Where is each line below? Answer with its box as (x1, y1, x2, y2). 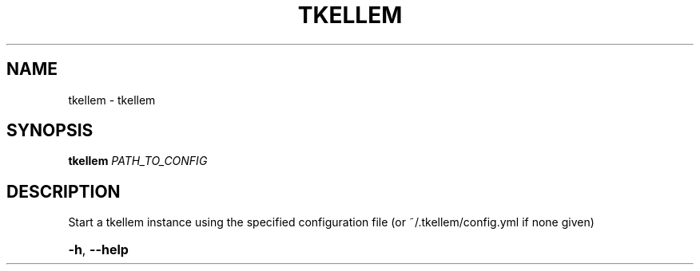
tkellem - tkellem (68, 92, 156, 107)
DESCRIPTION (6, 181, 121, 202)
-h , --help (68, 242, 129, 258)
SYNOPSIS (6, 120, 93, 141)
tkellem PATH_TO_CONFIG (68, 154, 208, 168)
